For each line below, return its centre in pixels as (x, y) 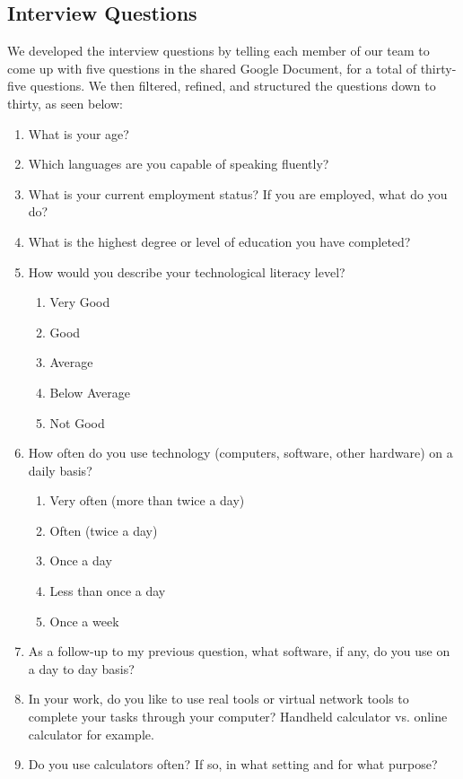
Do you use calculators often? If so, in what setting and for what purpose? (233, 764)
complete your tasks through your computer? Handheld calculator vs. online (238, 717)
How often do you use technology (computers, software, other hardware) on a (240, 453)
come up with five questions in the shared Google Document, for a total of (212, 68)
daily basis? (60, 470)
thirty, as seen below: (65, 103)
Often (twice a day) (104, 530)
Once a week (84, 621)
